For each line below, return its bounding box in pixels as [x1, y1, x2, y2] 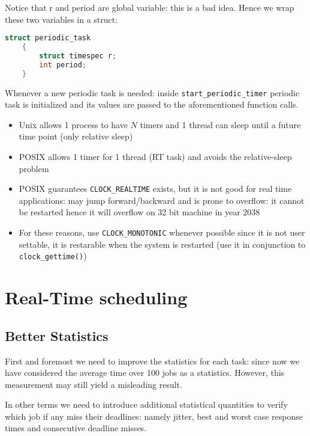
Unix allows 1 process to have [19, 118, 128, 130]
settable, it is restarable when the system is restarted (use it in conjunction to [19, 238, 306, 250]
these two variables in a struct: [5, 13, 118, 25]
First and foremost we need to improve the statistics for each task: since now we [5, 354, 300, 367]
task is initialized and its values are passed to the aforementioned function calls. [5, 98, 299, 111]
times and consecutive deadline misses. [5, 422, 147, 434]
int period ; [39, 60, 87, 69]
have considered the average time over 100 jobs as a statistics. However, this [5, 366, 285, 379]
